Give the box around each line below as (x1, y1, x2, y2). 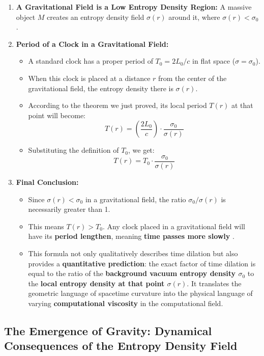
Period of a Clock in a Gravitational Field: (16, 38, 169, 49)
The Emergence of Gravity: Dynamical (4, 322, 212, 338)
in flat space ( (192, 56, 236, 66)
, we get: (128, 145, 155, 155)
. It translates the (187, 278, 242, 288)
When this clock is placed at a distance (28, 72, 151, 83)
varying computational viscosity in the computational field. (28, 297, 223, 308)
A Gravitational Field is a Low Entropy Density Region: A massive (16, 2, 252, 12)
